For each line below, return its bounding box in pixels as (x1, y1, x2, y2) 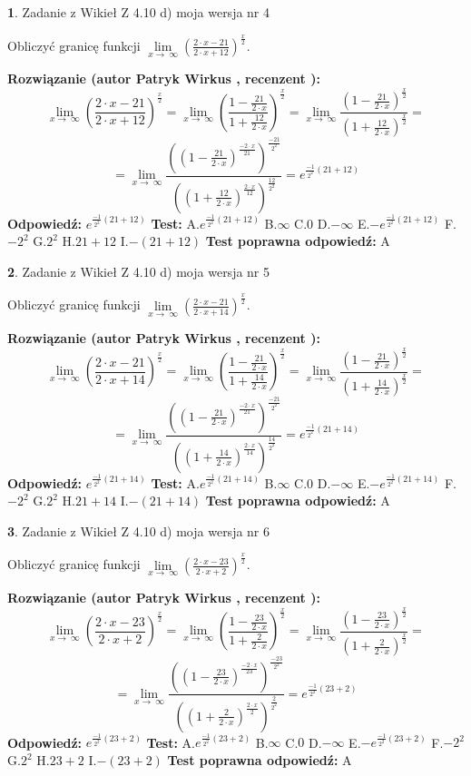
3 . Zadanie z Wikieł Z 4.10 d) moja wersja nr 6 (7, 521, 270, 540)
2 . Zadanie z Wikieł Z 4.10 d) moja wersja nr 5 (7, 261, 270, 280)
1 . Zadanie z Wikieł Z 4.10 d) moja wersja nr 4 (7, 3, 270, 21)
